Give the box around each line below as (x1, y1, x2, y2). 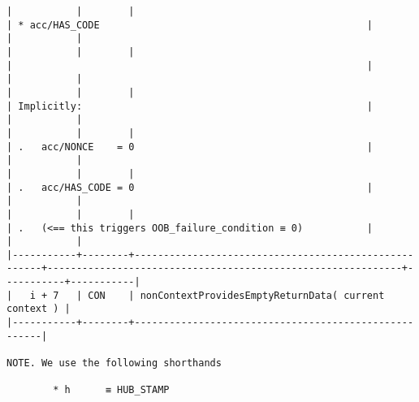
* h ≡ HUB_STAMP (53, 384, 170, 396)
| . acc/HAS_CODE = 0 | (6, 181, 374, 193)
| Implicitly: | (6, 100, 374, 112)
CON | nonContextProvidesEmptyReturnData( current (88, 289, 385, 301)
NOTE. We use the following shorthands (6, 357, 222, 370)
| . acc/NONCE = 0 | (6, 140, 374, 153)
